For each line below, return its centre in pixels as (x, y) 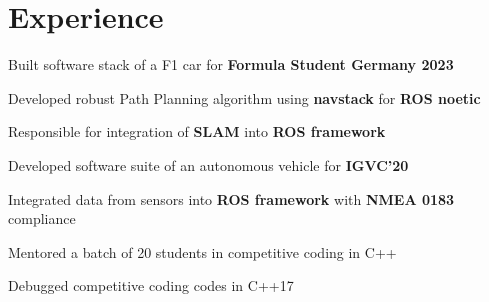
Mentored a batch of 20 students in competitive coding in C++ (202, 251)
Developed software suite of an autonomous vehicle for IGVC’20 (208, 164)
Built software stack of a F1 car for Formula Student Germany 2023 (231, 64)
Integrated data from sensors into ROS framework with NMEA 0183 (231, 198)
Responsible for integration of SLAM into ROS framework (197, 131)
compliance (42, 218)
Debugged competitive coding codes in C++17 (151, 285)
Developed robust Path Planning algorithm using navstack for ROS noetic (244, 97)
